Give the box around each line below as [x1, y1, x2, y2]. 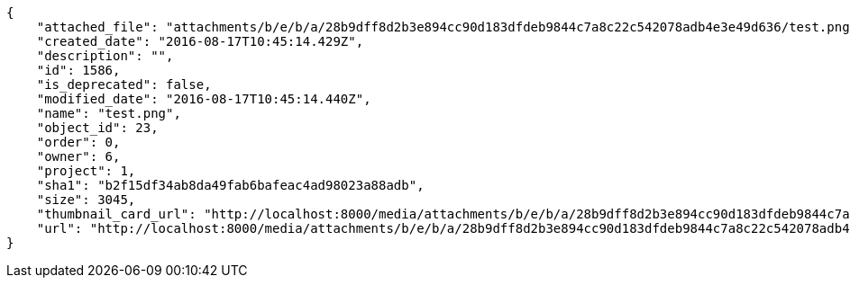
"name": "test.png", [36, 106, 181, 120]
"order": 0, [36, 135, 121, 149]
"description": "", [36, 49, 174, 63]
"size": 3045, [36, 192, 136, 207]
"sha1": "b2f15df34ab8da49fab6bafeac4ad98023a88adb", [36, 178, 425, 192]
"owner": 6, [36, 149, 121, 164]
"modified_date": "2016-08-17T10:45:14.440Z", [36, 92, 371, 106]
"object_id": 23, [36, 120, 159, 135]
